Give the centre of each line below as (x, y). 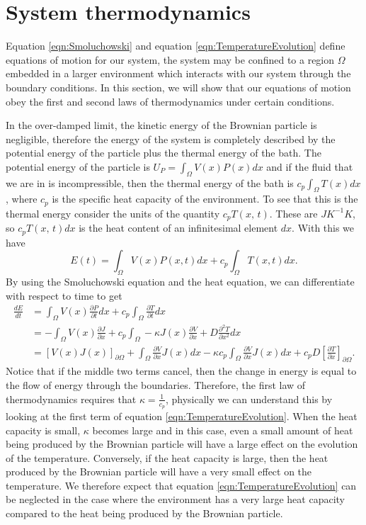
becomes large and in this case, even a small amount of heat (223, 430)
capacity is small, (43, 430)
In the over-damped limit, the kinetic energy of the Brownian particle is (161, 125)
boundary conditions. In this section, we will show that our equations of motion (178, 87)
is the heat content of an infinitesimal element (178, 228)
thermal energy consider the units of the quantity (113, 213)
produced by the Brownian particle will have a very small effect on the (159, 472)
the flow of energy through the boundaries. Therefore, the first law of (156, 385)
